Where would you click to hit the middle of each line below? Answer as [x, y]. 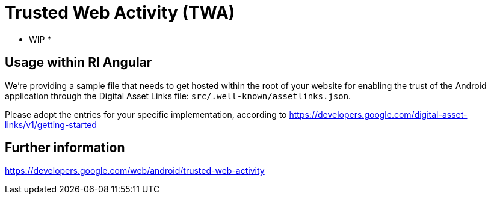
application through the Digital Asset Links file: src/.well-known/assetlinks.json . [178, 96]
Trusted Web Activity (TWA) [120, 13]
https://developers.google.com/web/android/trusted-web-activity [135, 171]
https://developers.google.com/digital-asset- [378, 114]
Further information [65, 148]
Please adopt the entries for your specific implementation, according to [146, 114]
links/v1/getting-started [51, 124]
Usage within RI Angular [79, 63]
